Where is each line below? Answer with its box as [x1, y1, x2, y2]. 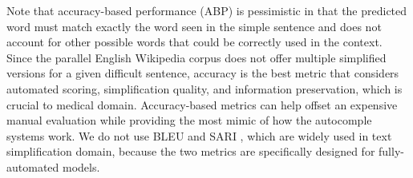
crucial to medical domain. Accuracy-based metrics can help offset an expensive [6, 96, 398, 113]
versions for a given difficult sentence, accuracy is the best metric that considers [6, 65, 399, 81]
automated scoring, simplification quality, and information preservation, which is [6, 80, 403, 97]
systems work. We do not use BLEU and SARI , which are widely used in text [6, 127, 392, 144]
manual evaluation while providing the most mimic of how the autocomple [6, 112, 372, 129]
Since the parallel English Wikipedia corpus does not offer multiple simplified [6, 49, 387, 65]
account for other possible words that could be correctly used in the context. [6, 34, 383, 50]
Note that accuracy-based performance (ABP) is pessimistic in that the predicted [6, 2, 407, 18]
